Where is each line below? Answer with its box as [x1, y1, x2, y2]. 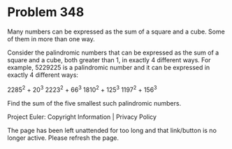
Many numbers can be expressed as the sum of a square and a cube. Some [7, 27, 225, 36]
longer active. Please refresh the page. [7, 134, 119, 142]
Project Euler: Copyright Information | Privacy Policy [7, 113, 157, 121]
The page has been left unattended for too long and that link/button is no [7, 126, 217, 134]
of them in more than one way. [7, 34, 96, 43]
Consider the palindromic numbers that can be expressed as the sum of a [7, 48, 219, 57]
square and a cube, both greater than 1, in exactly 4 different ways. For [7, 55, 211, 64]
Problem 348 [7, 4, 85, 20]
